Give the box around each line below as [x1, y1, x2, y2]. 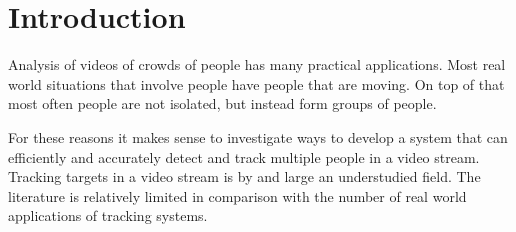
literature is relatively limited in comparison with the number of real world [8, 185, 467, 206]
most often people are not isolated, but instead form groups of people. [8, 93, 437, 114]
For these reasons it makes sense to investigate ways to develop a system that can [8, 126, 508, 147]
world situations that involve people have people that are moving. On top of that [8, 73, 505, 94]
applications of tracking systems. [8, 205, 208, 226]
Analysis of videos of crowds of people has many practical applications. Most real [8, 54, 506, 75]
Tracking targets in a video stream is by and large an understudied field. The [8, 166, 481, 187]
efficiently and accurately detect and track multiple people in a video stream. [8, 146, 480, 167]
